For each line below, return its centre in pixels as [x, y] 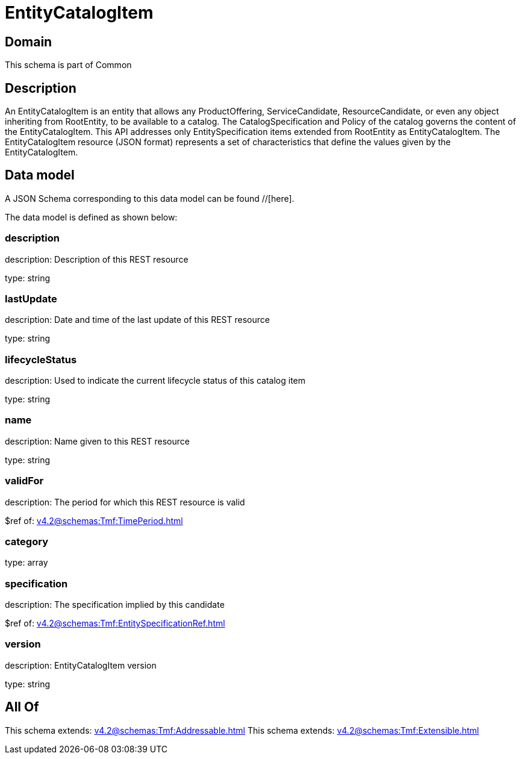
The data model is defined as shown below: [91, 217]
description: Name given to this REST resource [97, 441]
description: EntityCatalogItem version [81, 665]
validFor [24, 481]
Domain [29, 42]
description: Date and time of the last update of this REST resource [137, 320]
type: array [27, 563]
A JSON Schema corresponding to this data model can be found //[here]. [150, 198]
